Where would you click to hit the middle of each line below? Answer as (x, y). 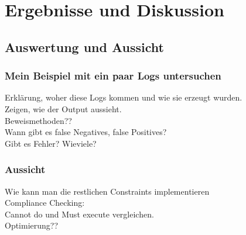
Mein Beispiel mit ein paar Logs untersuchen (113, 76)
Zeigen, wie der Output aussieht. (63, 108)
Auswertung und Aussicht (84, 46)
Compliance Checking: (45, 203)
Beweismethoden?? (38, 120)
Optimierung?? (32, 225)
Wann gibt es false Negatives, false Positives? (86, 132)
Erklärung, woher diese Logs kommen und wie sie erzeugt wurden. (124, 97)
